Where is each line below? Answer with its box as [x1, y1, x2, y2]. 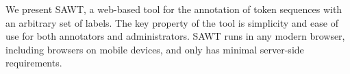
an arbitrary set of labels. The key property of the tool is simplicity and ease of [5, 15, 338, 29]
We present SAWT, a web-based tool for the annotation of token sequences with [5, 2, 342, 16]
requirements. [5, 56, 62, 70]
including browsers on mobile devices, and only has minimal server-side [5, 42, 304, 56]
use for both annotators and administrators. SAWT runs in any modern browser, [5, 29, 345, 43]
